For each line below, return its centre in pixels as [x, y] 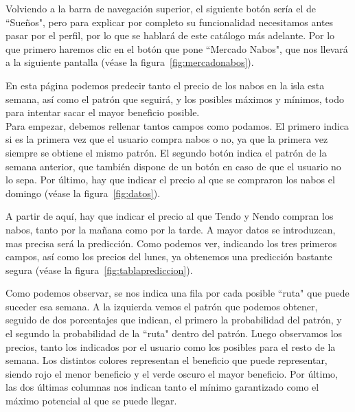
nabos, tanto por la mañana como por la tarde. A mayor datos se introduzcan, [171, 229]
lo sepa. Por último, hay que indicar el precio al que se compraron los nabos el [170, 180]
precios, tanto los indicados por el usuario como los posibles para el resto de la [171, 346]
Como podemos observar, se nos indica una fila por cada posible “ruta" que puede [177, 293]
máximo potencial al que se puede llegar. [91, 401]
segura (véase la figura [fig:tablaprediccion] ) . [99, 270]
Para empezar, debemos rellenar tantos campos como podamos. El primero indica [177, 125]
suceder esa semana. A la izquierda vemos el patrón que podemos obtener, [162, 306]
